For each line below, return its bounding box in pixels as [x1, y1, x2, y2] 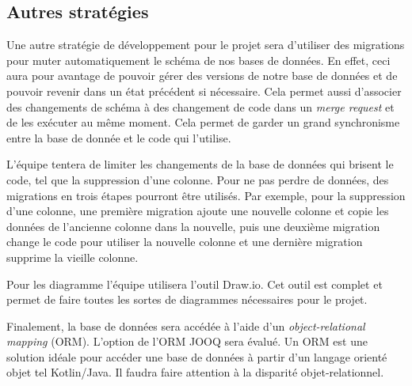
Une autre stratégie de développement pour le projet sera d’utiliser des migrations [6, 36, 405, 53]
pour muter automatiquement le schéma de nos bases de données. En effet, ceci [6, 51, 391, 68]
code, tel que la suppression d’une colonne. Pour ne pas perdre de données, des [6, 171, 389, 187]
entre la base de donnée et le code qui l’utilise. [6, 129, 231, 146]
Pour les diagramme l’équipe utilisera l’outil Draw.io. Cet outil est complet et [6, 275, 383, 292]
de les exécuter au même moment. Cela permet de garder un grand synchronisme [6, 114, 400, 131]
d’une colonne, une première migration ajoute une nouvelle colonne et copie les [6, 202, 389, 219]
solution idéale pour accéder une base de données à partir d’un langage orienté [6, 348, 387, 365]
